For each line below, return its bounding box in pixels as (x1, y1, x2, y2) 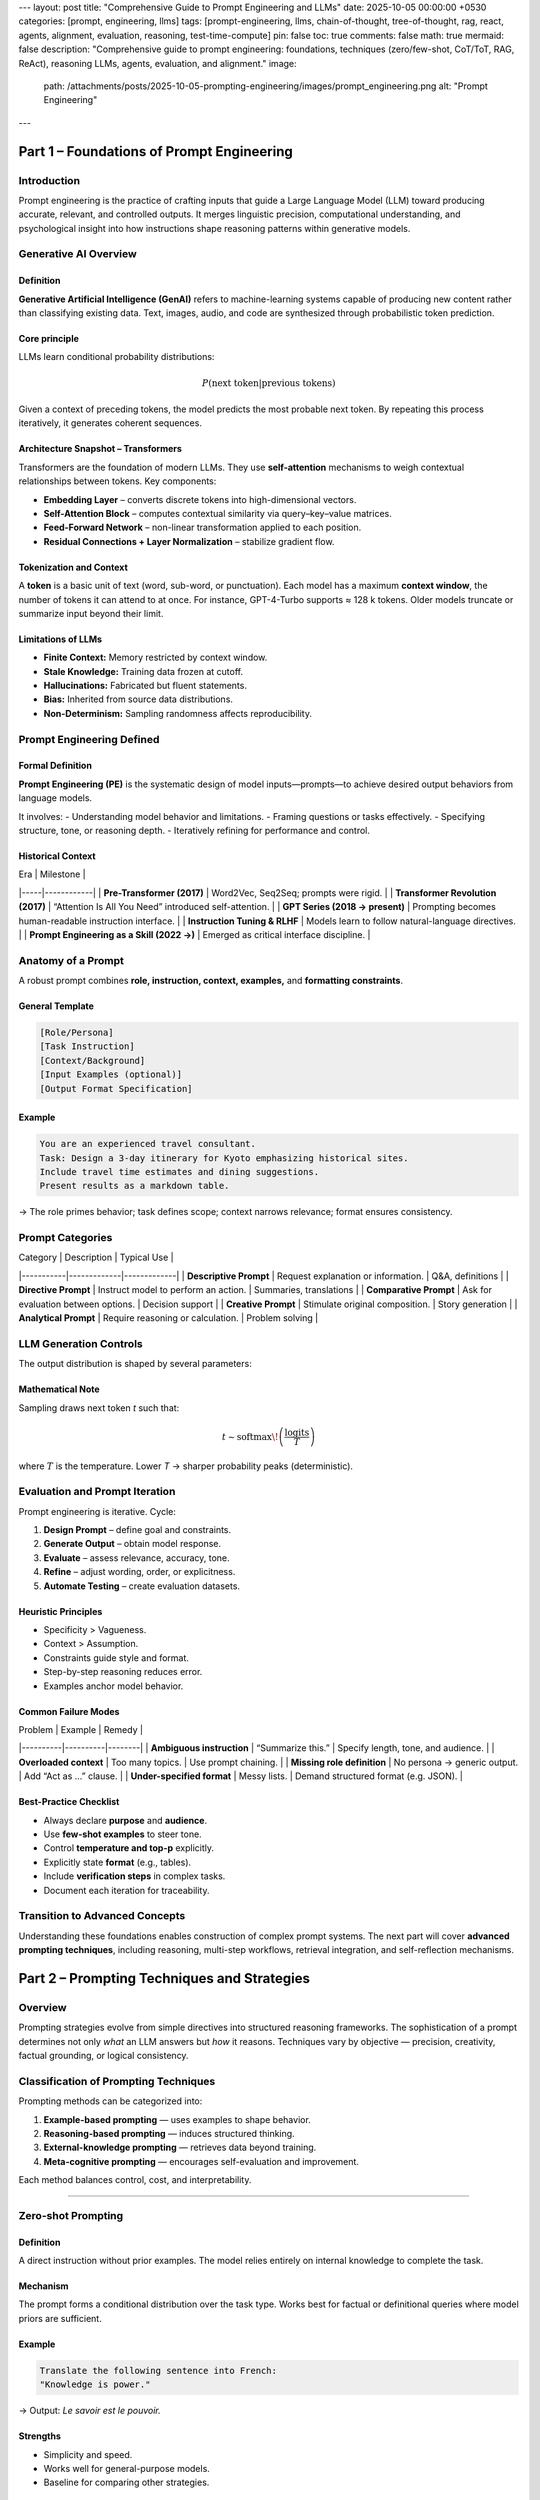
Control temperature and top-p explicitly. (43, 1842, 215, 1854)
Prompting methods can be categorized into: (18, 2095, 203, 2107)
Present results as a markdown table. (39, 1180, 230, 1192)
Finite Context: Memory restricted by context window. (43, 651, 268, 664)
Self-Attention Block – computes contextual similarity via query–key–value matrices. (43, 507, 392, 519)
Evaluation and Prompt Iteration (18, 1485, 176, 1499)
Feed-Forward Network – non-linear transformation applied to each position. (43, 521, 362, 534)
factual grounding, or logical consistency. (18, 2049, 189, 2061)
